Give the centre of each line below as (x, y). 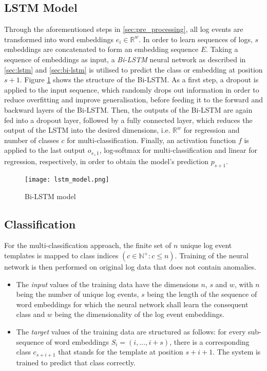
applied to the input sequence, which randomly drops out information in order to (132, 89)
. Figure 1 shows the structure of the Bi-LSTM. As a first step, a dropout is (139, 79)
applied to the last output (45, 150)
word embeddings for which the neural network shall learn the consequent (132, 304)
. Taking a (222, 49)
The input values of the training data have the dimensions (107, 284)
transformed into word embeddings (59, 39)
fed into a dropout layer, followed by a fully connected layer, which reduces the (128, 120)
